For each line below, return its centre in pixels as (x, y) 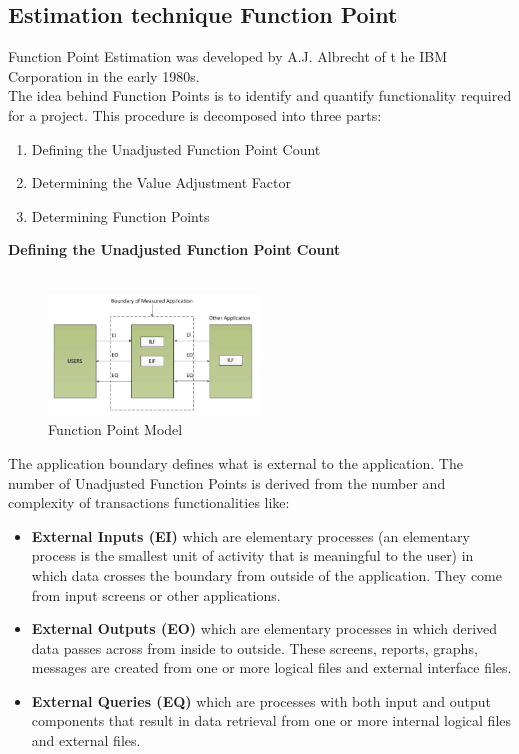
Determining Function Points (120, 215)
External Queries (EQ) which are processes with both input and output (261, 700)
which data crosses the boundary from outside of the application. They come (266, 574)
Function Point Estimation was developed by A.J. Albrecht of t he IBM (228, 56)
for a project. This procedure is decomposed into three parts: (195, 114)
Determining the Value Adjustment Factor (161, 182)
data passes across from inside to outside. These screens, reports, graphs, (254, 647)
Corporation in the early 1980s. (104, 75)
